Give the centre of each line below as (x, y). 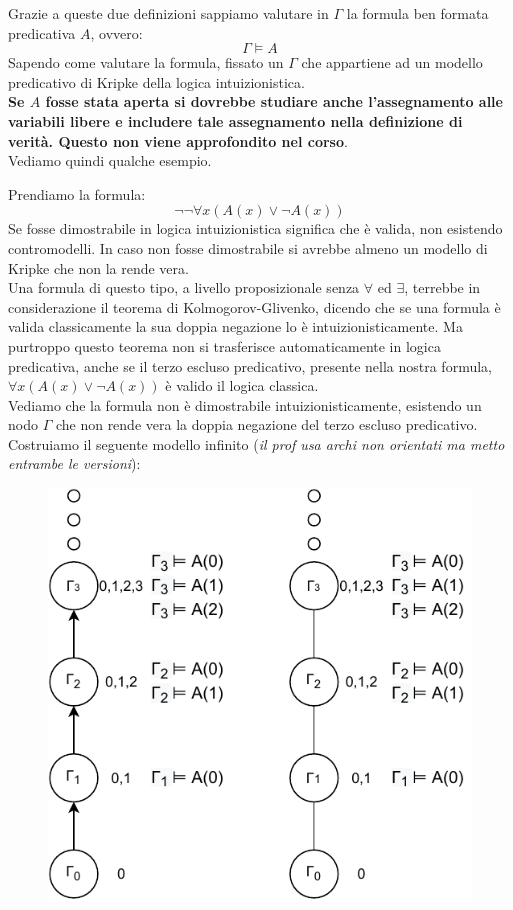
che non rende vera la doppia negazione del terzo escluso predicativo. (266, 424)
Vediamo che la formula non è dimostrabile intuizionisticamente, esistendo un (245, 404)
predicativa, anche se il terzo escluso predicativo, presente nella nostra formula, (250, 365)
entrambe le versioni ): (74, 463)
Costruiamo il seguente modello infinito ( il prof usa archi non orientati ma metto (256, 443)
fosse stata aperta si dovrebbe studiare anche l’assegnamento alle (274, 101)
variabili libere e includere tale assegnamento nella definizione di (235, 120)
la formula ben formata (417, 13)
